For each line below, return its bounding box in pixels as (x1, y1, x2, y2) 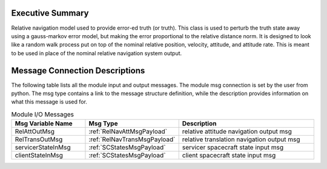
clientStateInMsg (15, 151, 64, 160)
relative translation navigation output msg (182, 135, 300, 144)
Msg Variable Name (15, 119, 73, 128)
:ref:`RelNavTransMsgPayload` (88, 135, 176, 144)
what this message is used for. (11, 98, 88, 105)
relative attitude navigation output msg (182, 127, 292, 136)
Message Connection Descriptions (11, 65, 145, 76)
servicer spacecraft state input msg (182, 143, 284, 151)
